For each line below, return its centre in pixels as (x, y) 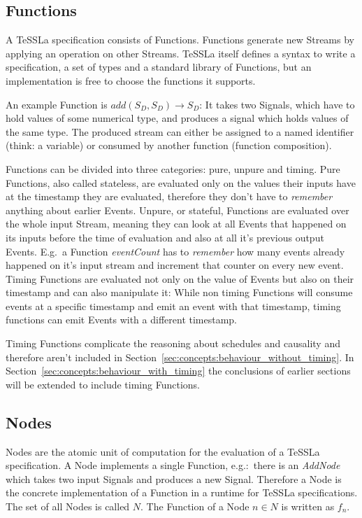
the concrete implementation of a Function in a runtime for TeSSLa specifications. (182, 492)
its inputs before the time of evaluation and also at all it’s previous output (165, 237)
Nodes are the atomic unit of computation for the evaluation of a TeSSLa (163, 451)
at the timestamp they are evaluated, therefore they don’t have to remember (169, 196)
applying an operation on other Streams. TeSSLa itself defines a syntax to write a (181, 53)
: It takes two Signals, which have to (277, 104)
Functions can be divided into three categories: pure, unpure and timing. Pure (173, 168)
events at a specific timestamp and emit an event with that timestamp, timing (173, 306)
